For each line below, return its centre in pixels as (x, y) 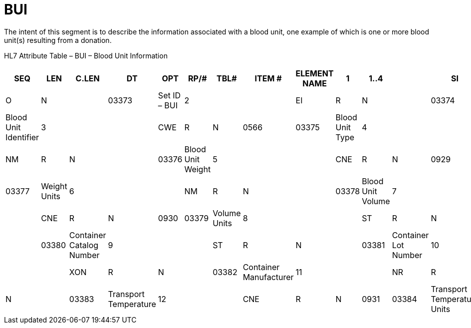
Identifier (22, 137)
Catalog (84, 245)
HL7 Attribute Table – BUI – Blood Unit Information (86, 55)
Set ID (169, 95)
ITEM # (268, 78)
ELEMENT (315, 73)
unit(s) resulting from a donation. (58, 40)
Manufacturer (268, 277)
